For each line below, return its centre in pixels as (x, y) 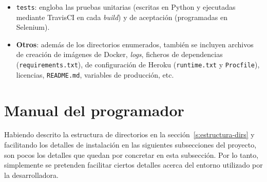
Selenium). (33, 27)
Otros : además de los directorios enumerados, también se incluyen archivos (135, 44)
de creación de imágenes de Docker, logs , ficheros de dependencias (119, 54)
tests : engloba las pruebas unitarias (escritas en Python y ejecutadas (126, 7)
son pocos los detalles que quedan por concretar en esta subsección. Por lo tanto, (131, 154)
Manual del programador (94, 110)
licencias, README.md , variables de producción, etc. (95, 74)
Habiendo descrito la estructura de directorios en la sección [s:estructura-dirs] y (129, 134)
